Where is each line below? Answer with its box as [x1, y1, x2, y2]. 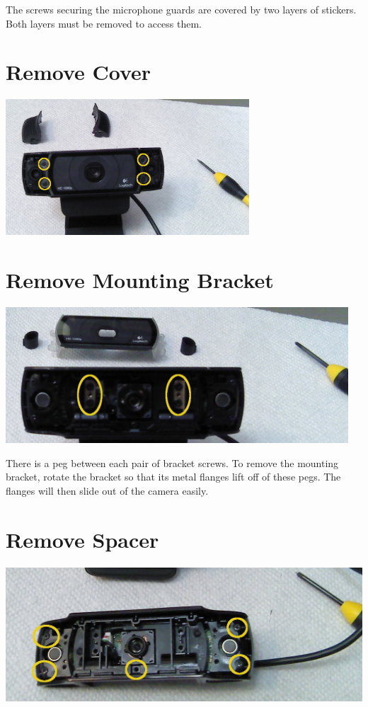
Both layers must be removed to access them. [6, 16, 202, 30]
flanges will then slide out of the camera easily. [6, 483, 209, 498]
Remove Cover [6, 57, 151, 86]
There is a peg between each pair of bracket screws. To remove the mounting [6, 455, 339, 470]
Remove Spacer [6, 524, 159, 553]
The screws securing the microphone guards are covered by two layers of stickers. [6, 2, 357, 16]
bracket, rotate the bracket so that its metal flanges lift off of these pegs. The [6, 469, 341, 484]
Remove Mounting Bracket [6, 265, 274, 294]
